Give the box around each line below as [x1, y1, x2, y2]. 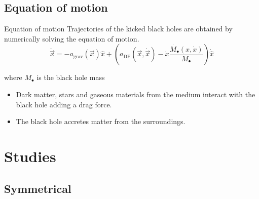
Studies [4, 145, 56, 166]
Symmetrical [4, 180, 71, 196]
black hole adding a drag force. [16, 99, 112, 109]
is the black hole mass [36, 72, 105, 83]
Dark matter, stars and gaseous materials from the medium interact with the [16, 89, 255, 99]
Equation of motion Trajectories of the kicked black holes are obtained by [4, 23, 233, 34]
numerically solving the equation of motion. [4, 33, 139, 44]
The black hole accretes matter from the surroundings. [16, 116, 186, 127]
